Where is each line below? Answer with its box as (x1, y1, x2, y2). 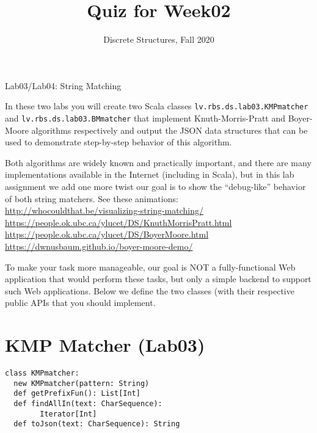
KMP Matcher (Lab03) (5, 332, 205, 357)
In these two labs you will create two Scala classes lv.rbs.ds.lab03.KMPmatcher (5, 100, 308, 112)
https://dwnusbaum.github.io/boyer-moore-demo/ (5, 239, 193, 252)
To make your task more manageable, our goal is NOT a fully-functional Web (5, 260, 296, 273)
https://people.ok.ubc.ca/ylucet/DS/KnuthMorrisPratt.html (5, 216, 232, 228)
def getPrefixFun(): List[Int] (13, 389, 140, 398)
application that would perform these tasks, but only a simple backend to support (5, 272, 312, 285)
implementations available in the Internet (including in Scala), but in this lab (5, 168, 294, 181)
